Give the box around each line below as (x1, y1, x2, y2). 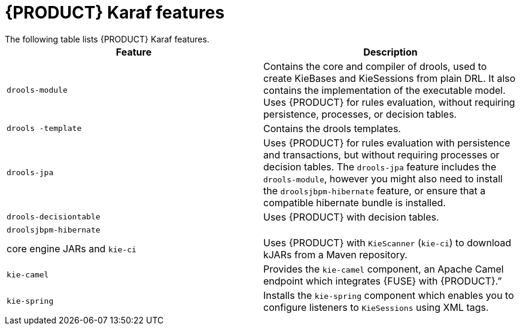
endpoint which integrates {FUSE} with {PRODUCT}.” (263, 274, 502, 287)
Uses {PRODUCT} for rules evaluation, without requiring (263, 96, 515, 108)
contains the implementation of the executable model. (263, 84, 506, 96)
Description (363, 45, 418, 58)
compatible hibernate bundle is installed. (263, 196, 446, 209)
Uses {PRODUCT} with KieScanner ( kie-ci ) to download (263, 236, 512, 249)
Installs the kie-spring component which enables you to (263, 289, 514, 301)
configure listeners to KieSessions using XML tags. (263, 301, 489, 313)
